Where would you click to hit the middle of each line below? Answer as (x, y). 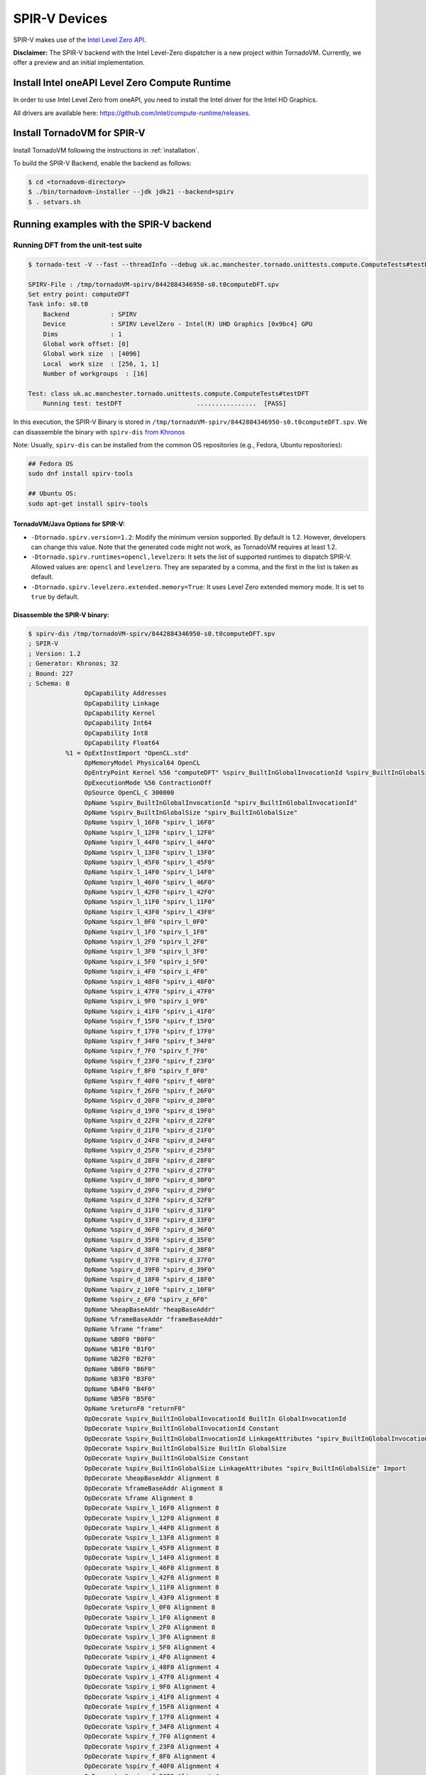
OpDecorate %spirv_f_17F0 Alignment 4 (152, 1717)
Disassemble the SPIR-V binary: (61, 615)
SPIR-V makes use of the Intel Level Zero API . (80, 40)
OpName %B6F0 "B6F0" (120, 1369)
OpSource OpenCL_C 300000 (129, 793)
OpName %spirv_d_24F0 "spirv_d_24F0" (150, 1140)
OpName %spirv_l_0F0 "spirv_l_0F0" (146, 922)
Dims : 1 (82, 334)
